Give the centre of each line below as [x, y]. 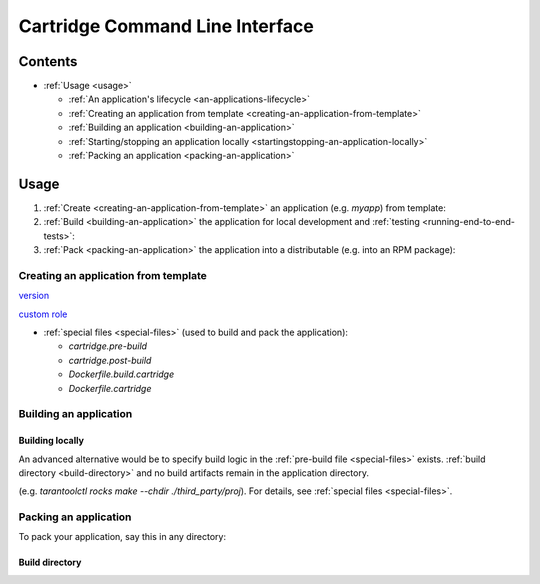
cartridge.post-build [110, 360]
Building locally [51, 441]
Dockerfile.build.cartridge [121, 374]
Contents [48, 61]
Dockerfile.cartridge [110, 388]
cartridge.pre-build [108, 346]
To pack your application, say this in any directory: [122, 537]
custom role [43, 314]
